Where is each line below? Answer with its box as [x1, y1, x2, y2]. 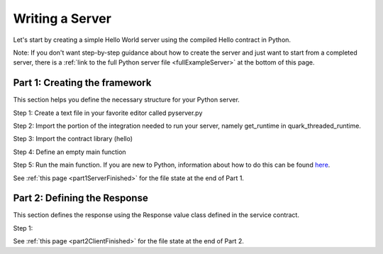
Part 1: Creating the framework [13, 77, 152, 89]
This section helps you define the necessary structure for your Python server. [13, 96, 240, 104]
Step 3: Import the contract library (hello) [13, 135, 133, 143]
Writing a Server [13, 11, 111, 26]
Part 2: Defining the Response [13, 192, 148, 204]
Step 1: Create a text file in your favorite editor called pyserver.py [13, 109, 203, 117]
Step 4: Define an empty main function [13, 148, 127, 156]
